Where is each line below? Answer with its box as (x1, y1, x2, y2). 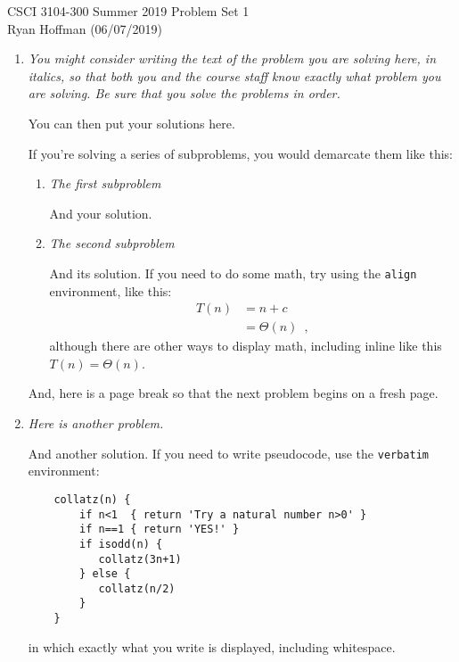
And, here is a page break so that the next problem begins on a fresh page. (28, 384, 439, 402)
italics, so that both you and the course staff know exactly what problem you (28, 66, 441, 85)
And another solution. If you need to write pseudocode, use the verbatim (28, 443, 430, 462)
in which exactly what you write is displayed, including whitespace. (28, 637, 396, 656)
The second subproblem (49, 234, 175, 252)
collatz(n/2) (98, 582, 176, 595)
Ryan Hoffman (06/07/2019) (7, 19, 163, 37)
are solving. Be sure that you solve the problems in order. (28, 84, 340, 103)
